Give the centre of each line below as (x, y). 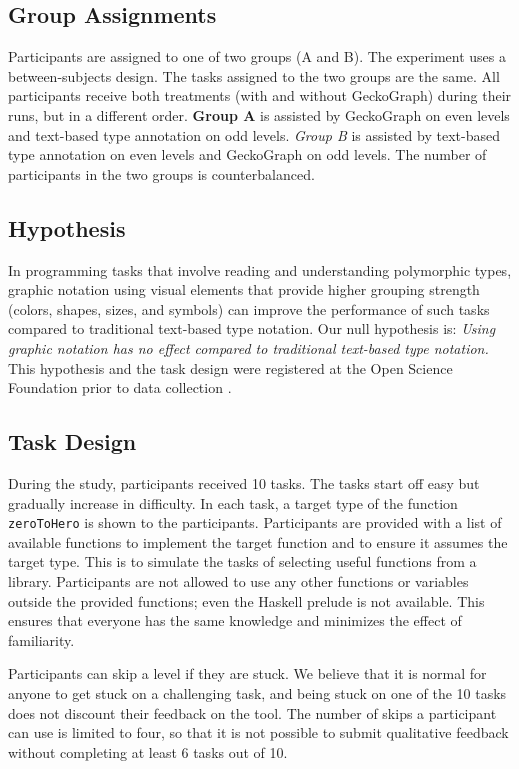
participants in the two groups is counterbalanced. (161, 173)
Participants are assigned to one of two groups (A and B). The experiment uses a (257, 56)
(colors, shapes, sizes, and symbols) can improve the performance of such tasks (249, 308)
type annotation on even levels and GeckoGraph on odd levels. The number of (247, 154)
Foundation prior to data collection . (120, 387)
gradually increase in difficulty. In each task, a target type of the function (233, 502)
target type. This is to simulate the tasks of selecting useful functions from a (242, 561)
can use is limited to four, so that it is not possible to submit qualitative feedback (258, 732)
